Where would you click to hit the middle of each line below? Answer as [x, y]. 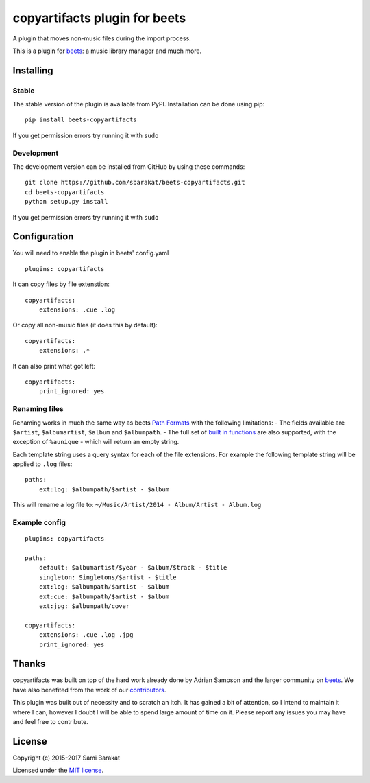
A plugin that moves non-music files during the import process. [102, 38]
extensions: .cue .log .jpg [86, 635]
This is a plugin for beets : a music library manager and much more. [107, 51]
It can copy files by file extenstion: [61, 284]
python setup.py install [66, 202]
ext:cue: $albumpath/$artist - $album [104, 596]
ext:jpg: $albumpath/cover [84, 606]
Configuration [43, 237]
